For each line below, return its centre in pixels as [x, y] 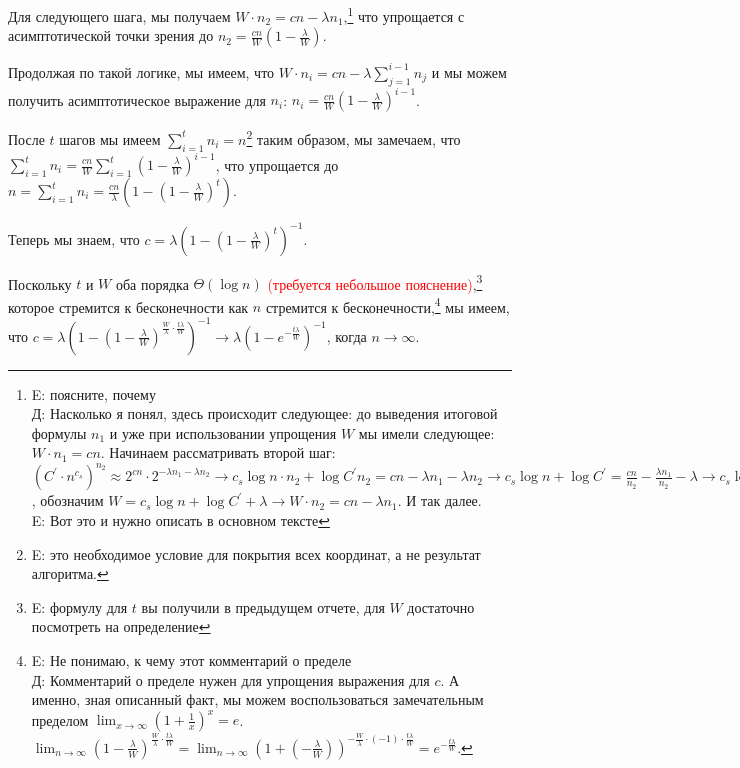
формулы [59, 432]
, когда [346, 335]
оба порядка [152, 283]
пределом [60, 719]
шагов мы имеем [110, 138]
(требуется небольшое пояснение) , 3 [375, 282]
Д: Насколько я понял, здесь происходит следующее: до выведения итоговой [264, 413]
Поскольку [40, 283]
